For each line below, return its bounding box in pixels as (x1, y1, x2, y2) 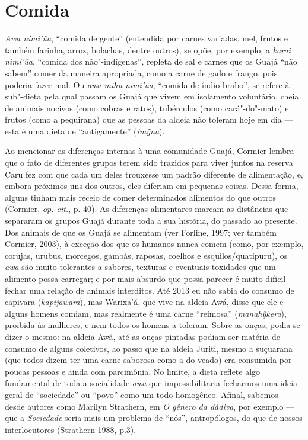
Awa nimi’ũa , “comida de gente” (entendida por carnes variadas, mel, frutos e (5, 32, 288, 44)
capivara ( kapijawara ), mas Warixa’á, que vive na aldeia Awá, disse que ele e (5, 296, 284, 308)
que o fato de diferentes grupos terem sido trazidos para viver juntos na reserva (5, 156, 293, 169)
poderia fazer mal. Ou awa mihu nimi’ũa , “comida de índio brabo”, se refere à (5, 78, 290, 91)
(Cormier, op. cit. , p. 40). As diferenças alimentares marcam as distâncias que (5, 203, 288, 215)
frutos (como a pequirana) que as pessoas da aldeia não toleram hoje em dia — (5, 113, 293, 126)
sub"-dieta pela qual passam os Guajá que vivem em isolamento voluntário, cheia (5, 90, 299, 102)
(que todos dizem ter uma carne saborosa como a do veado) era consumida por (5, 354, 292, 366)
